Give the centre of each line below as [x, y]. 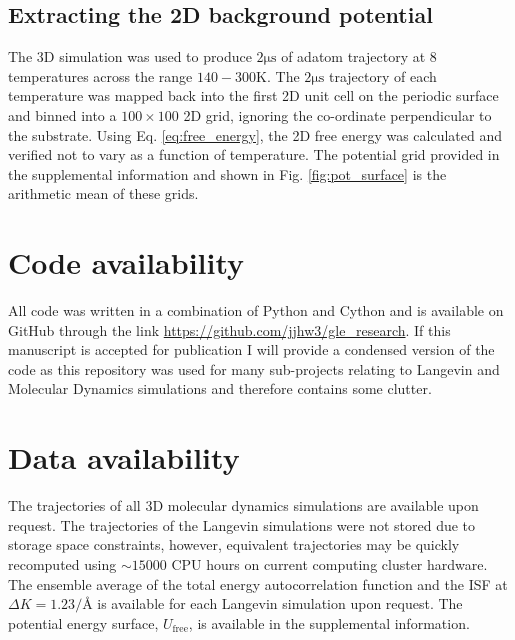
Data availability [124, 457]
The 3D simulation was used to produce [130, 56]
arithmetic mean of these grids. [103, 193]
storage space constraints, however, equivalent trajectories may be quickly [234, 544]
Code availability [126, 262]
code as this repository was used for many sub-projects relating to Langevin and [254, 368]
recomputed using [62, 563]
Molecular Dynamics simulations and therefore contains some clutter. [220, 388]
